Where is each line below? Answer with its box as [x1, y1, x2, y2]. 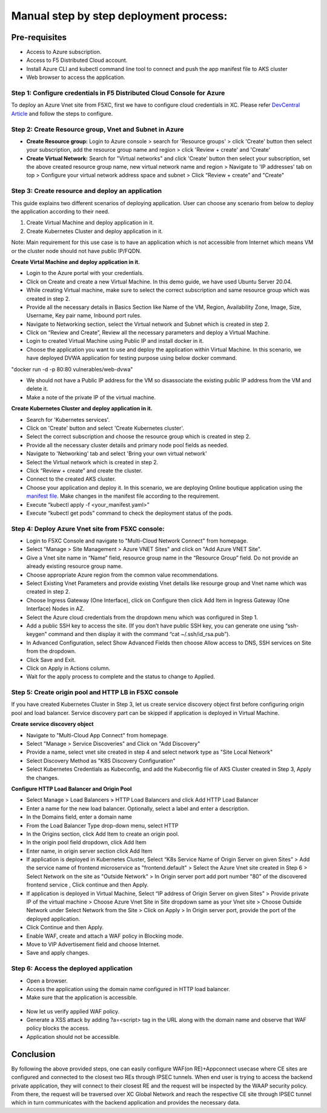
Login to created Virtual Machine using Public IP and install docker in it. [26, 337, 204, 345]
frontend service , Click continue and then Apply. [26, 881, 148, 888]
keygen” [26, 631, 47, 638]
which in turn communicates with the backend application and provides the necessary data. [11, 1099, 240, 1106]
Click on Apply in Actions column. [26, 665, 111, 672]
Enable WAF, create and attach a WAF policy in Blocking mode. [26, 932, 184, 939]
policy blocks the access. [26, 1024, 90, 1032]
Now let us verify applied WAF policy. [26, 1007, 120, 1015]
